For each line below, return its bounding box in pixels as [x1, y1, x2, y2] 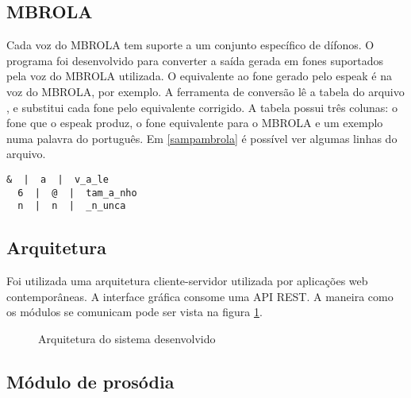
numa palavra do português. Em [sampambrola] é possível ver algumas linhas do [6, 129, 398, 146]
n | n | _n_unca [17, 200, 126, 212]
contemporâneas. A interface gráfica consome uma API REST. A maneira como [6, 288, 394, 304]
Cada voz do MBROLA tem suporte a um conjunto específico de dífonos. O [6, 37, 375, 53]
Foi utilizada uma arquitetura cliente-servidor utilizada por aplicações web [6, 272, 368, 289]
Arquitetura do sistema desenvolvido [38, 330, 216, 346]
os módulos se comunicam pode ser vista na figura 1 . [6, 303, 263, 320]
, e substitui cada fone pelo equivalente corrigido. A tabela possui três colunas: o [6, 99, 398, 115]
